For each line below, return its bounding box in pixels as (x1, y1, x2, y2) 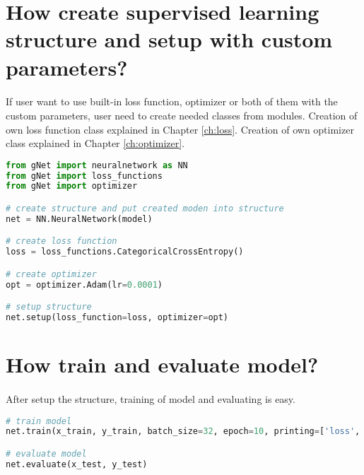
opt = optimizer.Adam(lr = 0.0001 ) (6, 279, 163, 290)
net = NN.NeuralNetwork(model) (6, 213, 153, 224)
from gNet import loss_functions (6, 170, 163, 181)
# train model (6, 416, 72, 426)
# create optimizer (6, 269, 97, 279)
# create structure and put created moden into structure (6, 204, 284, 213)
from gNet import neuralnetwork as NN (6, 160, 188, 170)
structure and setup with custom (6, 25, 333, 54)
